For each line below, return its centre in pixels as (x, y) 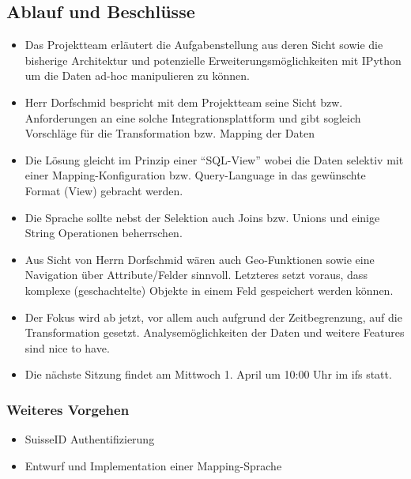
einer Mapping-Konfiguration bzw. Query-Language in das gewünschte (195, 175)
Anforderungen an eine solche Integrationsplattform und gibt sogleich (193, 117)
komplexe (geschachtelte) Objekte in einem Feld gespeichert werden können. (209, 290)
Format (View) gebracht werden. (104, 190)
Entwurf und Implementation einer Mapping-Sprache (153, 465)
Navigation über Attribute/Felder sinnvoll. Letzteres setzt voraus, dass (196, 275)
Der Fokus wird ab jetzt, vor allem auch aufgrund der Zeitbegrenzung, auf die (213, 317)
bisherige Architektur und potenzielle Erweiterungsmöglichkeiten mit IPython (213, 60)
